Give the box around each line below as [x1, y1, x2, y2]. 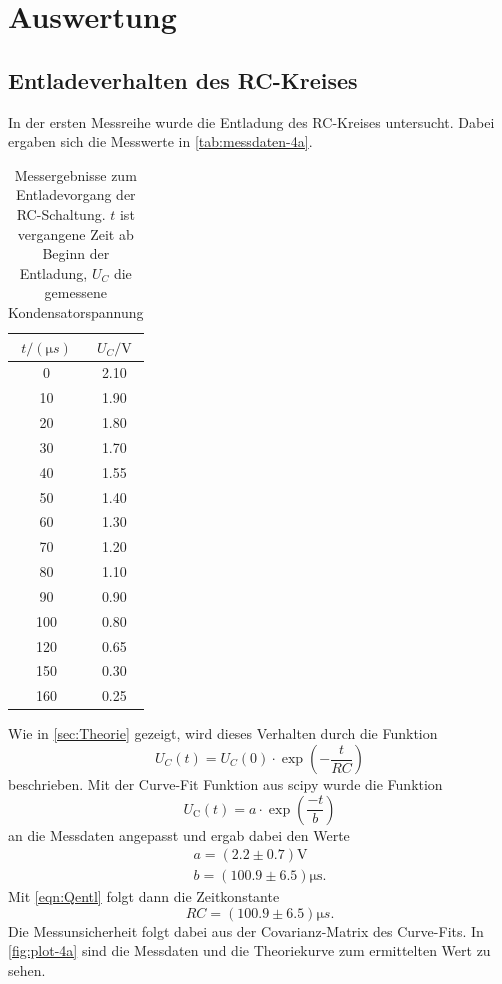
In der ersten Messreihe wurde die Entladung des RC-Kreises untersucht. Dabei [8, 111, 495, 132]
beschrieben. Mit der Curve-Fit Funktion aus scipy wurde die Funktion [8, 774, 443, 795]
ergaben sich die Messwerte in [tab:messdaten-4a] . [8, 131, 313, 152]
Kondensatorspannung [8, 301, 144, 322]
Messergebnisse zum [14, 164, 137, 185]
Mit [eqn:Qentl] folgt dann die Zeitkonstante [8, 886, 280, 907]
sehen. [8, 960, 46, 981]
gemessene [44, 282, 107, 303]
